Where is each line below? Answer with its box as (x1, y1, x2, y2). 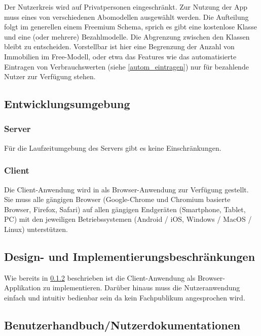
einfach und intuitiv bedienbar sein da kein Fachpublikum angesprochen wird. (4, 292, 245, 303)
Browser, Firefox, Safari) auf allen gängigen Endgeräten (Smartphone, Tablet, (4, 204, 246, 214)
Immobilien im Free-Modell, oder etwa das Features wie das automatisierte (4, 51, 237, 61)
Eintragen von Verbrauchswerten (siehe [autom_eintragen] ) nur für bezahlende (4, 61, 249, 72)
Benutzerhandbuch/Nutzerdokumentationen (4, 317, 241, 332)
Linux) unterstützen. (4, 223, 68, 234)
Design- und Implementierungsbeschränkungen (4, 248, 255, 264)
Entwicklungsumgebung (4, 96, 130, 112)
